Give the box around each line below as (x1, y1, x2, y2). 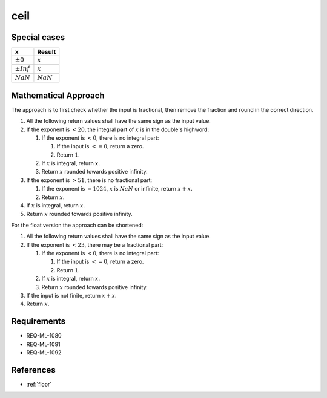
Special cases (11, 32, 65, 42)
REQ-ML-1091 (26, 341, 61, 348)
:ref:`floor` (26, 380, 52, 388)
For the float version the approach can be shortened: (11, 221, 144, 229)
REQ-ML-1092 (26, 349, 62, 356)
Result (37, 48, 56, 56)
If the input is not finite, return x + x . (26, 292, 117, 299)
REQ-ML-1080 (26, 332, 62, 339)
